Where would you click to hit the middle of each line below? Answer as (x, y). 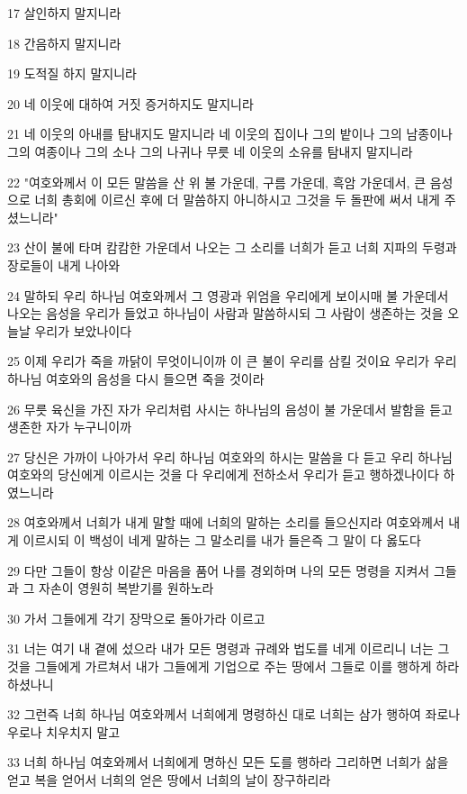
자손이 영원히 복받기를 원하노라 (126, 588)
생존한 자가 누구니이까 (70, 427)
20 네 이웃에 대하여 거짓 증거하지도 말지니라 (130, 103)
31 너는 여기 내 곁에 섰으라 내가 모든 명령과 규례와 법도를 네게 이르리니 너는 (220, 648)
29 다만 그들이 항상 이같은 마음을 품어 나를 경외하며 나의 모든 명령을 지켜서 (219, 570)
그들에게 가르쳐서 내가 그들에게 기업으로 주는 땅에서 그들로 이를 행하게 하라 (247, 666)
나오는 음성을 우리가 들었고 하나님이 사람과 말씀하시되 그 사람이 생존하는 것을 (225, 313)
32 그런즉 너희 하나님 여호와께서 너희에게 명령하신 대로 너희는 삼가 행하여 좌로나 (234, 714)
